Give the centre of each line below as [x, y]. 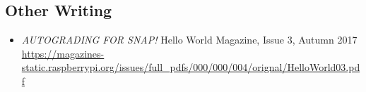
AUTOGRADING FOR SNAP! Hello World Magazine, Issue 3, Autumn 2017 [189, 40]
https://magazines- [63, 53]
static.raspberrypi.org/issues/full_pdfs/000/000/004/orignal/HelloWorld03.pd [191, 67]
